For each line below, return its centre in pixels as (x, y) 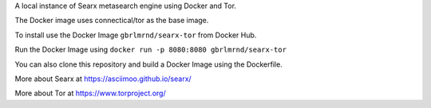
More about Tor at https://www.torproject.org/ (91, 93)
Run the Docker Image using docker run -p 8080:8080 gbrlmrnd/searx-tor (151, 50)
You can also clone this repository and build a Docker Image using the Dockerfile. (148, 64)
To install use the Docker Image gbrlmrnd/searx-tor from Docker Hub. (136, 35)
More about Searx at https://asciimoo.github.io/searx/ (103, 79)
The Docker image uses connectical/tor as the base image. (112, 21)
